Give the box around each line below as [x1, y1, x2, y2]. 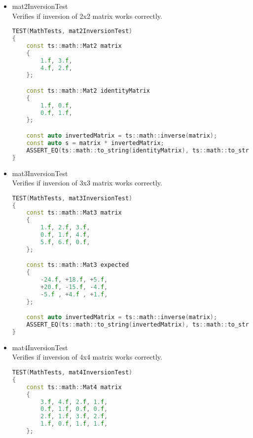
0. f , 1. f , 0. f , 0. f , [40, 405, 108, 413]
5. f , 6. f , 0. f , [40, 238, 90, 246]
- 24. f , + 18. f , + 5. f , [40, 276, 108, 284]
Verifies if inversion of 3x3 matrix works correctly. [12, 178, 162, 188]
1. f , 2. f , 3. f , [40, 224, 90, 231]
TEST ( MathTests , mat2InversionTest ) [12, 28, 133, 35]
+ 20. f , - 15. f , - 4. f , [40, 283, 108, 291]
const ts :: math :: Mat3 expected [26, 261, 129, 269]
